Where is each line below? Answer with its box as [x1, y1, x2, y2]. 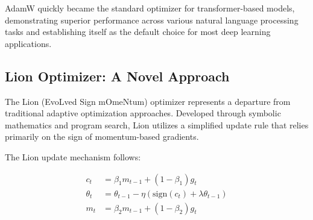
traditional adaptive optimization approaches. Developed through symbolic [5, 107, 281, 119]
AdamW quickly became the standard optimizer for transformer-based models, [5, 2, 295, 14]
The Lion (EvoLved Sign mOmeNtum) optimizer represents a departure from [5, 95, 291, 107]
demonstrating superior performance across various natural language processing [5, 13, 299, 26]
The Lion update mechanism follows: [5, 150, 141, 163]
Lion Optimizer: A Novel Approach [5, 66, 230, 85]
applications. [5, 37, 52, 49]
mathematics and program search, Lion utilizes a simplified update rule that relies [5, 118, 309, 131]
